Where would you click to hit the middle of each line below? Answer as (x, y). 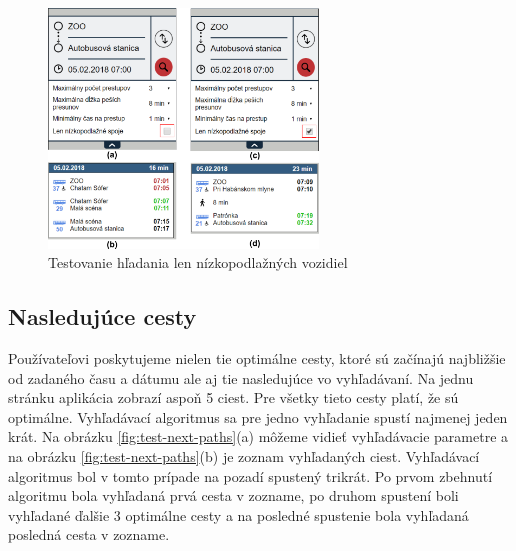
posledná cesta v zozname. (89, 534)
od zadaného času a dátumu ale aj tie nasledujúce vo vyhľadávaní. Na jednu (241, 377)
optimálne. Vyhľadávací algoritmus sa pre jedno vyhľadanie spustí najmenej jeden (258, 416)
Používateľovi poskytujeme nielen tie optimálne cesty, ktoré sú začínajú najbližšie (257, 358)
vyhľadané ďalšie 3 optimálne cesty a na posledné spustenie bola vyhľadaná (238, 514)
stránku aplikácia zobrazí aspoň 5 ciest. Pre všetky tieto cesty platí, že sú (233, 397)
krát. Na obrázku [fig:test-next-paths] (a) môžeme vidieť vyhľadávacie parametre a (258, 436)
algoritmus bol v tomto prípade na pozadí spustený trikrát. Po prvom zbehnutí (250, 475)
